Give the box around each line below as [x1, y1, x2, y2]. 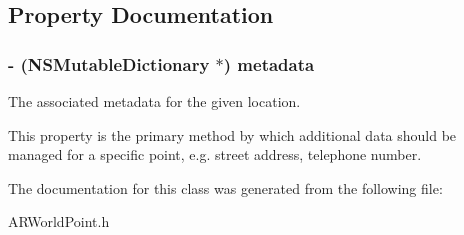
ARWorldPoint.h [8, 211, 110, 232]
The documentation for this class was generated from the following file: [8, 177, 443, 198]
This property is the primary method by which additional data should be [8, 124, 457, 145]
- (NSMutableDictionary [8, 51, 210, 76]
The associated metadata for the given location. [8, 91, 301, 111]
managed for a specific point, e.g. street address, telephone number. [8, 144, 422, 165]
